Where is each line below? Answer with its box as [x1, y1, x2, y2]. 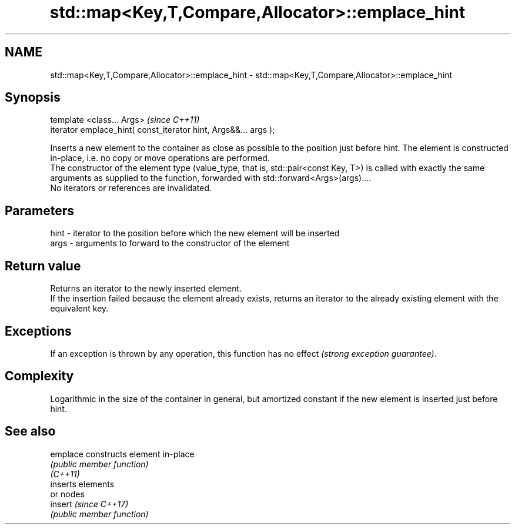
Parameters [5, 203, 74, 218]
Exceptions [5, 323, 72, 339]
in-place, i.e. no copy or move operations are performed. [50, 153, 270, 163]
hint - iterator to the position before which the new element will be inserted [50, 228, 340, 239]
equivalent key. [50, 303, 109, 314]
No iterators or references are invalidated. [50, 183, 212, 193]
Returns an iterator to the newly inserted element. [50, 283, 242, 294]
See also [5, 424, 56, 439]
